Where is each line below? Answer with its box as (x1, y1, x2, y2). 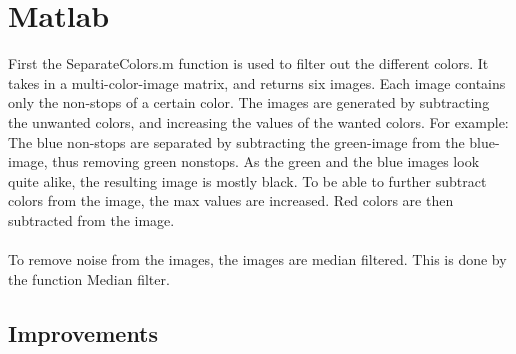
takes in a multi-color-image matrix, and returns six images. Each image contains (8, 72, 506, 93)
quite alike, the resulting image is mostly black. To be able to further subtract (8, 170, 487, 191)
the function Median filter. (8, 268, 170, 289)
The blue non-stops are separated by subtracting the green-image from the (8, 131, 465, 152)
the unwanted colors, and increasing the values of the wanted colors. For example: (8, 111, 509, 132)
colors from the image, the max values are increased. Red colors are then (8, 190, 454, 211)
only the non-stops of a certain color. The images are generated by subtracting (8, 92, 490, 113)
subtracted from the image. (8, 209, 175, 230)
